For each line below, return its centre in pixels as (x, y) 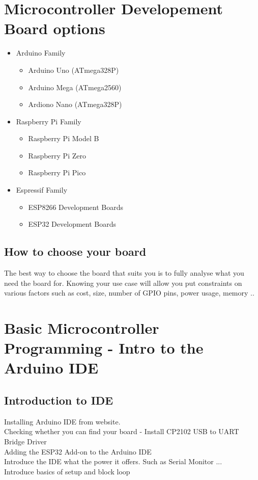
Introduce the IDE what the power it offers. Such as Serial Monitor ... (113, 461)
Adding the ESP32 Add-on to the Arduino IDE (78, 451)
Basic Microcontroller (82, 328)
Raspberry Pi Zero (57, 155)
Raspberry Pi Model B (64, 138)
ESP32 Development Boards (72, 224)
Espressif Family (42, 190)
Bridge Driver (25, 441)
